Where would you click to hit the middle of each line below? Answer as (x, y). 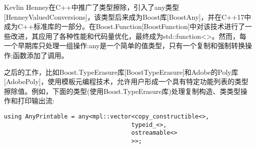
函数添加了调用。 (40, 55)
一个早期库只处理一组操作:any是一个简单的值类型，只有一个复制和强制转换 (125, 45)
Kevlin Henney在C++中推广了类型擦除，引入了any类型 (92, 7)
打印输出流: (36, 101)
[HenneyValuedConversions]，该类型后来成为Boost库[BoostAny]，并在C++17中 (128, 16)
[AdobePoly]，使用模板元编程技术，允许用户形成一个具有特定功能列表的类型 (126, 81)
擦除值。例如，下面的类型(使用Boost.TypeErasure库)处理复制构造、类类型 (122, 91)
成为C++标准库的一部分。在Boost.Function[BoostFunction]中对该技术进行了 (125, 26)
